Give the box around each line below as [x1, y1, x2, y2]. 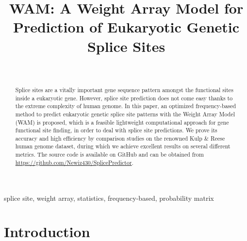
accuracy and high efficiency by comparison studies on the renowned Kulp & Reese [15, 134, 225, 142]
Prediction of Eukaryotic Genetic [13, 17, 240, 37]
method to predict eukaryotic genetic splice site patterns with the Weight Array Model [15, 110, 235, 118]
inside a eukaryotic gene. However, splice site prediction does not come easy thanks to [15, 94, 233, 102]
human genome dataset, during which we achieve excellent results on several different [15, 142, 231, 150]
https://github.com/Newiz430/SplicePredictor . [15, 158, 133, 166]
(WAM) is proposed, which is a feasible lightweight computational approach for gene [15, 118, 229, 126]
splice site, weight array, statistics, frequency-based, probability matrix [4, 193, 214, 203]
